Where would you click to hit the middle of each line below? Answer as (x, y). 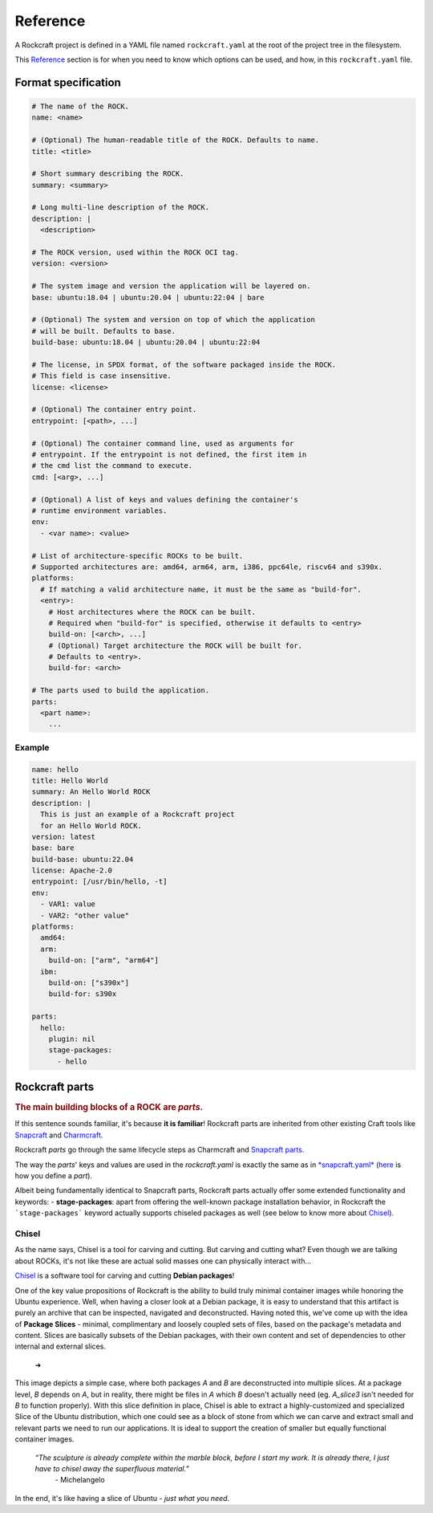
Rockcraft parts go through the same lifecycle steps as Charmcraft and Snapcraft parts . (160, 1150)
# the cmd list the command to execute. (112, 466)
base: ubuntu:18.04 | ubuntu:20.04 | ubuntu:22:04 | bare (148, 297)
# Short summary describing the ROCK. (108, 174)
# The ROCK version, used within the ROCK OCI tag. (136, 252)
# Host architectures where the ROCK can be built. (152, 612)
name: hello (55, 769)
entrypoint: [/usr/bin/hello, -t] (99, 882)
